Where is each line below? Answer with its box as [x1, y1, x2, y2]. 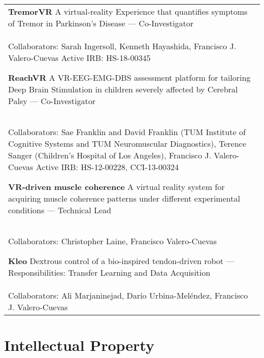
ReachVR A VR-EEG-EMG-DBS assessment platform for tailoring [8, 72, 251, 83]
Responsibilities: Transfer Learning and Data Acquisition [8, 267, 211, 278]
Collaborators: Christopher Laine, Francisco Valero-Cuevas [8, 235, 217, 247]
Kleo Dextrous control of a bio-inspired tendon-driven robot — [8, 255, 235, 267]
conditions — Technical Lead [8, 204, 111, 216]
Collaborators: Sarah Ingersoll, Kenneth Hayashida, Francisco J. [8, 40, 237, 52]
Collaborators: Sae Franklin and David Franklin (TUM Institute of [8, 126, 246, 138]
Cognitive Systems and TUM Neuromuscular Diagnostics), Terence [8, 138, 246, 149]
